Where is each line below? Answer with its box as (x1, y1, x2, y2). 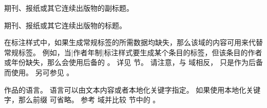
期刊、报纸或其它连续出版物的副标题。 (4, 3, 133, 13)
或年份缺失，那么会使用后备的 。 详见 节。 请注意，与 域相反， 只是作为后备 (4, 57, 263, 68)
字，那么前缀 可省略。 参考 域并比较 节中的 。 (4, 94, 160, 105)
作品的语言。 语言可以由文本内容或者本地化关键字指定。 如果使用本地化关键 (4, 84, 261, 95)
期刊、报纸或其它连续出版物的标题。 (4, 19, 126, 30)
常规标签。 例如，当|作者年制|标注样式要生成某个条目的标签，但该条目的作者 (4, 47, 262, 57)
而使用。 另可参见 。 (4, 67, 74, 77)
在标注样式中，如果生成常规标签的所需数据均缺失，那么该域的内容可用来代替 (4, 37, 263, 48)
